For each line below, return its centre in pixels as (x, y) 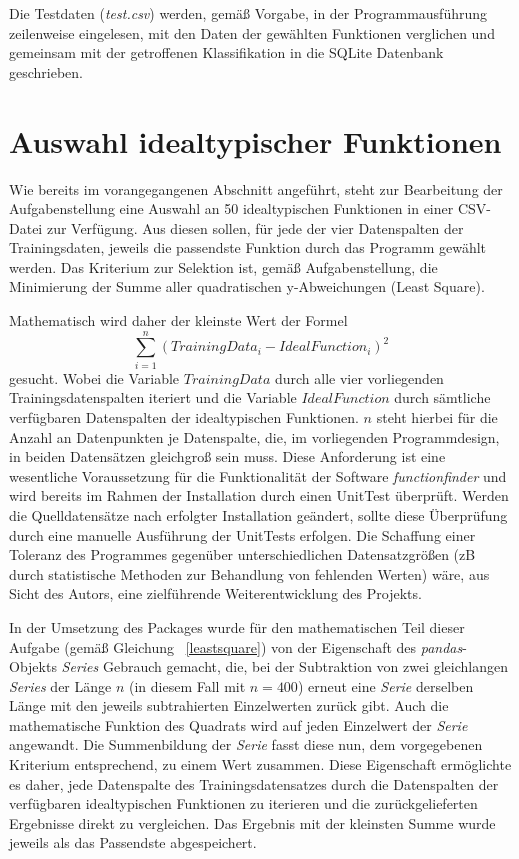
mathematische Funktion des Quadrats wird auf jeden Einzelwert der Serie (238, 724)
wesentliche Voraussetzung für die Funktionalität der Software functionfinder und (258, 475)
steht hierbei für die (437, 416)
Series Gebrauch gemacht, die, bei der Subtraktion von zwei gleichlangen (285, 666)
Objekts (33, 666)
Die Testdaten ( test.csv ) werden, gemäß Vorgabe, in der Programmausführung (248, 13)
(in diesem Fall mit (187, 685)
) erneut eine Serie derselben (385, 685)
